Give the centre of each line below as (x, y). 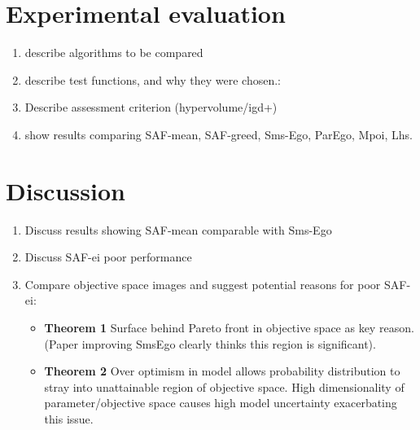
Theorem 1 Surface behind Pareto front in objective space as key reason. (229, 327)
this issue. (69, 418)
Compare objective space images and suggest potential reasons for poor (203, 284)
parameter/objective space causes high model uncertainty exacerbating (221, 403)
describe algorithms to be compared (114, 53)
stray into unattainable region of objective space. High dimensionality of (224, 386)
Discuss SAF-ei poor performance (108, 257)
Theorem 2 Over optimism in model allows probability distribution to (222, 371)
